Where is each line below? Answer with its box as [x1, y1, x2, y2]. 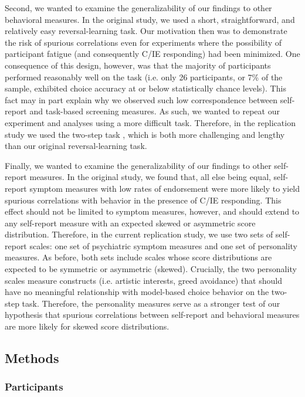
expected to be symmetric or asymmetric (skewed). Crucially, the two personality [5, 263, 297, 275]
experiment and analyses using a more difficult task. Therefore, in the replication [5, 116, 296, 128]
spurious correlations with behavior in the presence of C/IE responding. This [5, 194, 282, 206]
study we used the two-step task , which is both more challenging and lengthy [5, 128, 285, 140]
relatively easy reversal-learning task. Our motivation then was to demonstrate [5, 25, 287, 37]
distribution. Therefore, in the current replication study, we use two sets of [5, 228, 273, 240]
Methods [5, 349, 59, 367]
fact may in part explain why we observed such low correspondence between [5, 93, 278, 106]
